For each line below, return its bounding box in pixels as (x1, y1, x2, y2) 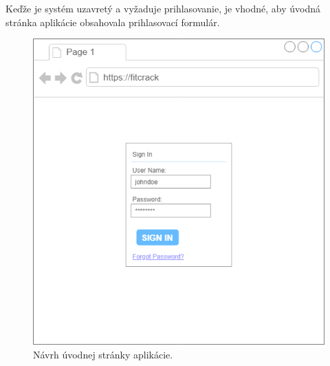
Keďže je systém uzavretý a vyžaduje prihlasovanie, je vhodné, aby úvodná (5, 1, 321, 15)
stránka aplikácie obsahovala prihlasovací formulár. (5, 14, 220, 29)
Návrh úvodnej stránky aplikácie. (33, 347, 173, 361)
